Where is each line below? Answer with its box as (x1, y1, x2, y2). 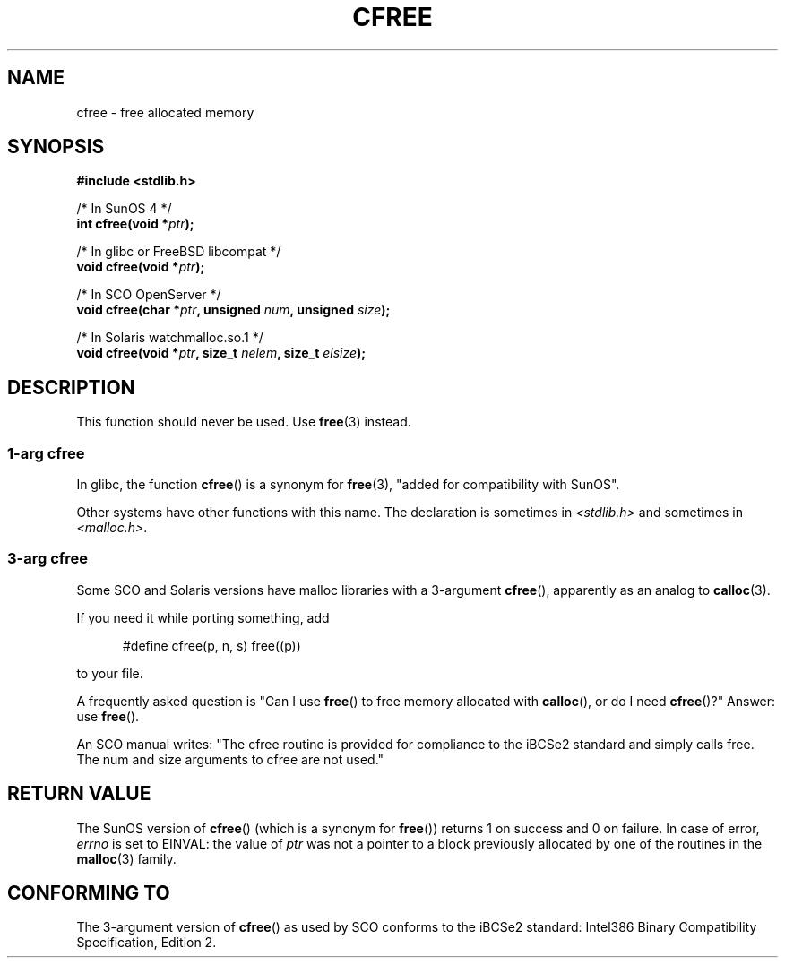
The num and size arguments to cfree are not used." (76, 751, 384, 767)
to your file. (76, 665, 143, 681)
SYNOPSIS (7, 135, 105, 159)
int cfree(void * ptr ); (76, 216, 194, 232)
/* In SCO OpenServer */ (76, 287, 221, 303)
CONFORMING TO (7, 882, 170, 905)
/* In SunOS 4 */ (76, 201, 172, 217)
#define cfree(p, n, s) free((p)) (123, 637, 301, 653)
